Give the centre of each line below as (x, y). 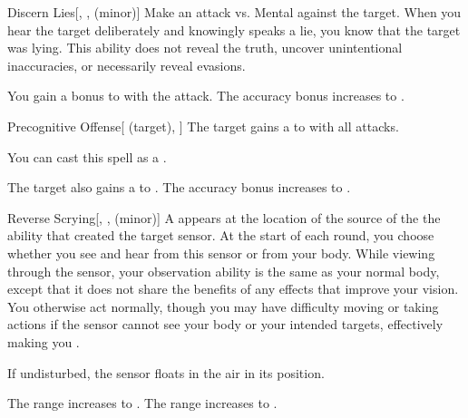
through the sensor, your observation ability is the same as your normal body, (224, 271)
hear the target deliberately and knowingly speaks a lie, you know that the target (234, 29)
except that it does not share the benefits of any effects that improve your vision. (233, 289)
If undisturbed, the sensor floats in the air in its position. (166, 372)
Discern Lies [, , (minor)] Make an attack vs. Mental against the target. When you (234, 12)
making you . (44, 341)
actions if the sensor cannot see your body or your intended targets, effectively (225, 324)
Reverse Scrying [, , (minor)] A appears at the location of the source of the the (224, 217)
